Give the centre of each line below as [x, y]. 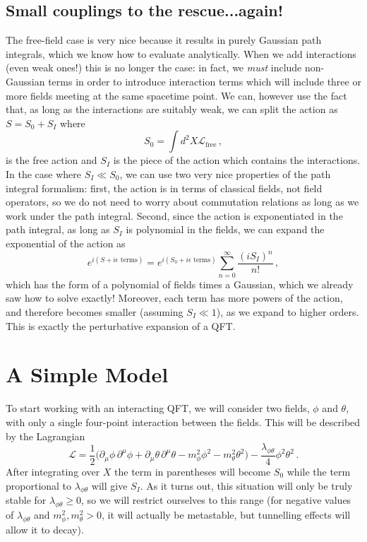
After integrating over [53, 471]
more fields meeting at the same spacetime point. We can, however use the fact [176, 95]
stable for [26, 500]
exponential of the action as [66, 243]
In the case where [44, 173]
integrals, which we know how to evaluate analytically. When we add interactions [181, 53]
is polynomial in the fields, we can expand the [225, 229]
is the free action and [52, 160]
